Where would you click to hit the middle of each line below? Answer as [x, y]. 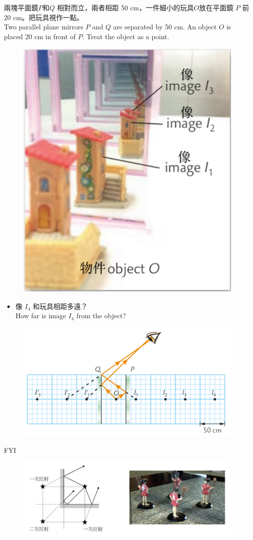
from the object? [101, 316]
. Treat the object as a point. [126, 36]
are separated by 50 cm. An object [165, 27]
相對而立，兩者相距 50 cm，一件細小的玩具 [125, 7]
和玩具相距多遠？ [60, 306]
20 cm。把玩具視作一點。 [44, 17]
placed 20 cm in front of [40, 36]
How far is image [41, 316]
